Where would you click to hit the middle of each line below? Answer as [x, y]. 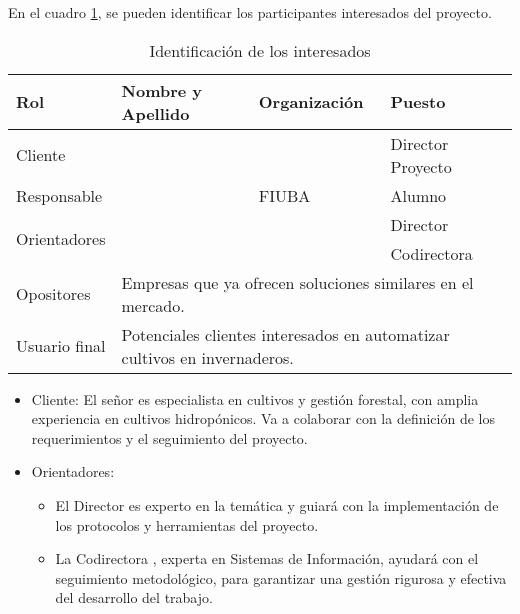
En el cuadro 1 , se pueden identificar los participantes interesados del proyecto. [250, 12]
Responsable [59, 195]
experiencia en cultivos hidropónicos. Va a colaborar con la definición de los [263, 418]
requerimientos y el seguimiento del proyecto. [169, 437]
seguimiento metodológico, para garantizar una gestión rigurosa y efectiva [281, 577]
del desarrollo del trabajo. [134, 597]
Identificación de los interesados [260, 50]
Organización [311, 102]
